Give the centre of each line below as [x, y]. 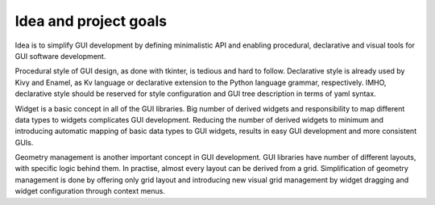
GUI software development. [60, 56]
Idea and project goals [91, 21]
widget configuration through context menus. [90, 191]
